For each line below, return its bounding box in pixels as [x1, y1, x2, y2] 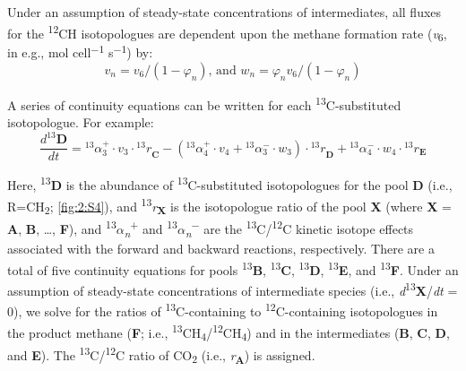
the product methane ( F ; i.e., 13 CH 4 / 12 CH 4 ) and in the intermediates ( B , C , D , [7, 320, 450, 343]
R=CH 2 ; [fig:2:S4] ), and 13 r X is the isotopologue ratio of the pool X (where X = [7, 194, 452, 218]
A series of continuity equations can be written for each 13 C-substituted [7, 92, 401, 114]
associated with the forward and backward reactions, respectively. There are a [7, 239, 435, 258]
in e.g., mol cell [7, 43, 91, 62]
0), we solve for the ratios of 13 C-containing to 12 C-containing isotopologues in [7, 299, 438, 320]
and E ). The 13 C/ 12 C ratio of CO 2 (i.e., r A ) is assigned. [7, 343, 315, 367]
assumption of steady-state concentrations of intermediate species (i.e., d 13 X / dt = [7, 279, 458, 299]
